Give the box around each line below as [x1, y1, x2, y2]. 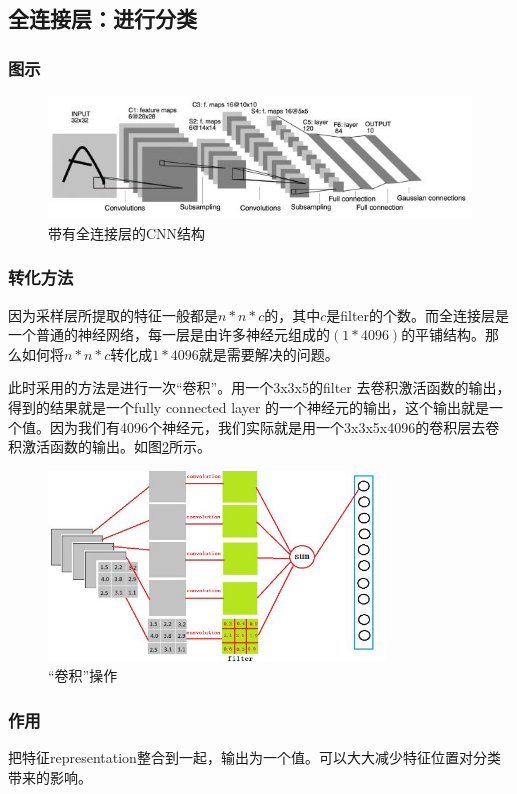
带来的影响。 [8, 766, 92, 787]
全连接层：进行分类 [8, 3, 197, 34]
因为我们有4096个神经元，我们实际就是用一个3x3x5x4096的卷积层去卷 [49, 416, 500, 437]
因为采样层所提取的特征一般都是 [8, 304, 218, 325]
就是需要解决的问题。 [198, 343, 339, 364]
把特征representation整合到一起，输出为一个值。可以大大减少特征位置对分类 [8, 747, 501, 768]
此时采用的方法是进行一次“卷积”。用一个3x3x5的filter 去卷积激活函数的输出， [8, 377, 511, 398]
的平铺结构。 [401, 324, 486, 345]
